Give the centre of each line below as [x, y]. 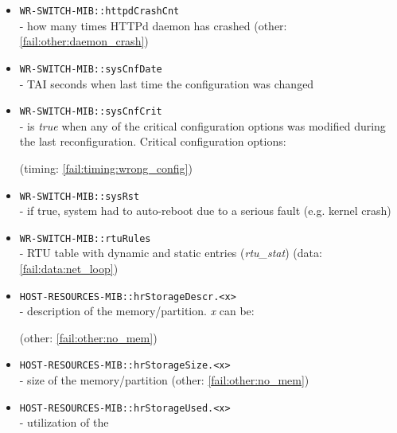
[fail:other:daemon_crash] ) [84, 41]
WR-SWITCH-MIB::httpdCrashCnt [99, 11]
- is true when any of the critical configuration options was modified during [202, 125]
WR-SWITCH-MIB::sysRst [80, 196]
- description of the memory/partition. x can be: [137, 311]
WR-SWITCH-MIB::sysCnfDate [91, 69]
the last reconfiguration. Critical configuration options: [153, 141]
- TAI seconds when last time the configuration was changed [167, 83]
